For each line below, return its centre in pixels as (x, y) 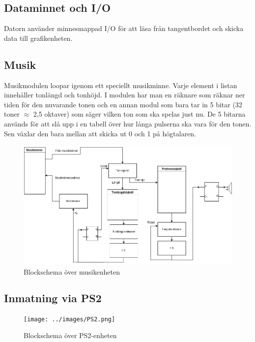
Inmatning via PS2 (53, 298)
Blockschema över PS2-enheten (70, 335)
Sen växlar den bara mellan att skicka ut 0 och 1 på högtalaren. (100, 133)
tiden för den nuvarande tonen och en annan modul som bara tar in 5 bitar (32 (123, 104)
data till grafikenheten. (38, 38)
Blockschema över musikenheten (72, 271)
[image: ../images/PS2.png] (70, 320)
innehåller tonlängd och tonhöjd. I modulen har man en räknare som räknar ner (125, 95)
